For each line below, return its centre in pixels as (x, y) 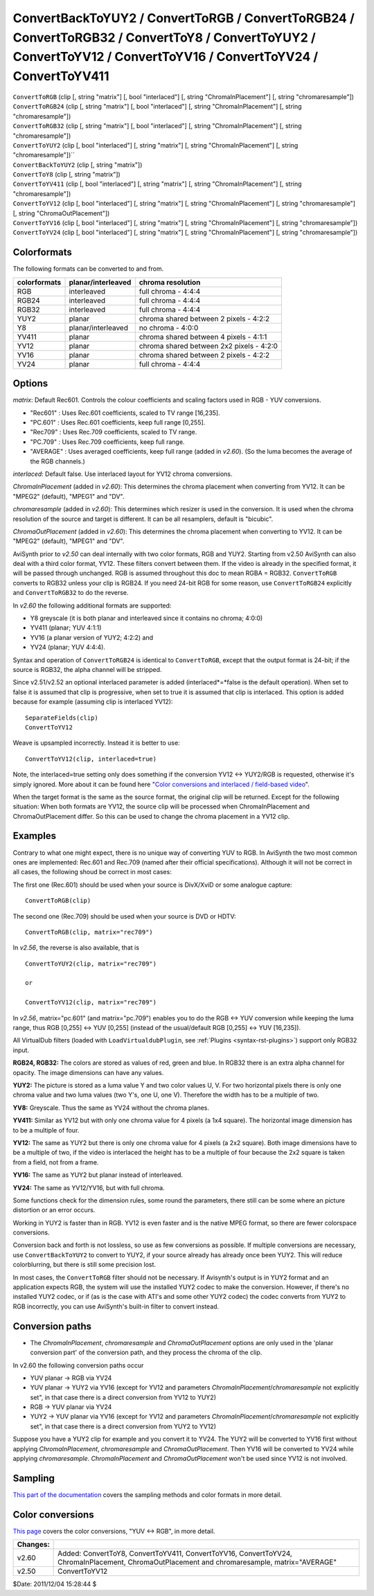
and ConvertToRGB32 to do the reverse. (71, 593)
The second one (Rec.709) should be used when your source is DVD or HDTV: (124, 916)
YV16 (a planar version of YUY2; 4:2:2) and (92, 637)
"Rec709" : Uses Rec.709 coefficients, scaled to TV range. (114, 432)
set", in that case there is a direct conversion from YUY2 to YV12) (123, 1426)
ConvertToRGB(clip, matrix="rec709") (89, 932)
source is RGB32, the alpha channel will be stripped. (87, 669)
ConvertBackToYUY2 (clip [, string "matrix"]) (78, 165)
